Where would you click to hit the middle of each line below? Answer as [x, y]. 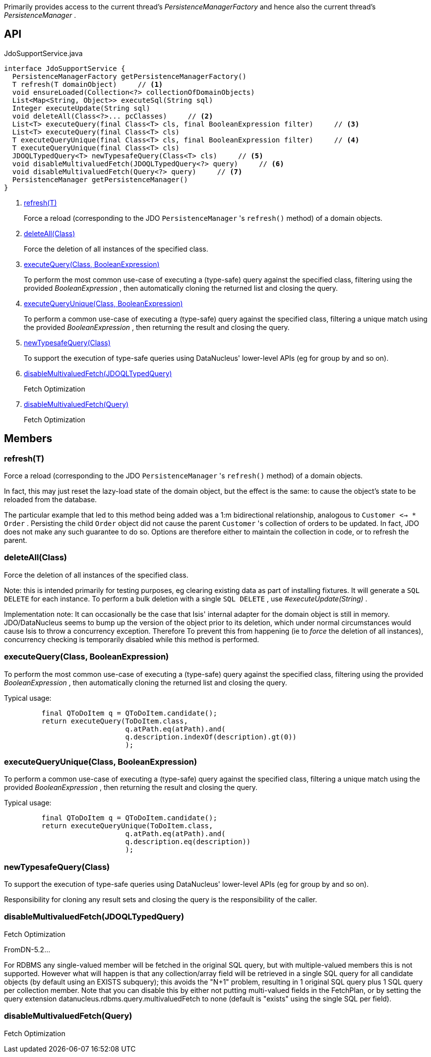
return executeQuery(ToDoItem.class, [115, 721]
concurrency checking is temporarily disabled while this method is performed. [132, 639]
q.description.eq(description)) [188, 842]
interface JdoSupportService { [65, 68]
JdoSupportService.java [43, 53]
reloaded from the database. [51, 500]
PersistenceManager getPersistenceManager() [100, 179]
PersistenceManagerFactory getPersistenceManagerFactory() [129, 76]
